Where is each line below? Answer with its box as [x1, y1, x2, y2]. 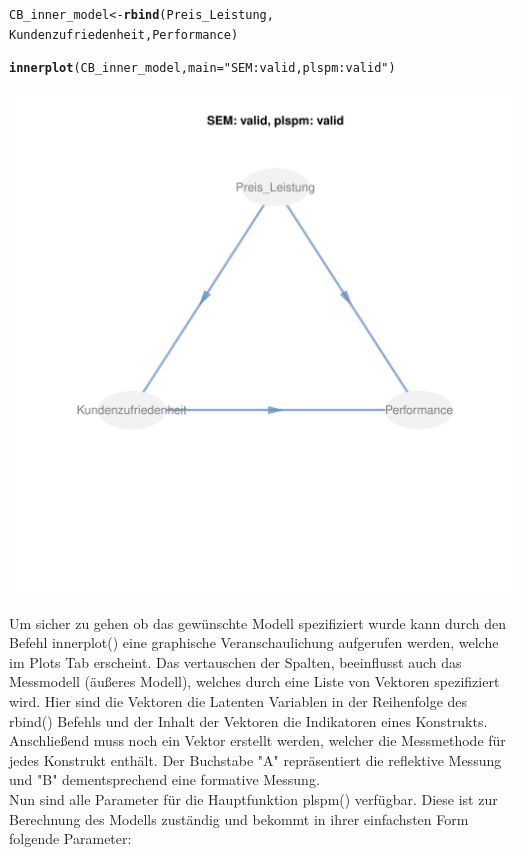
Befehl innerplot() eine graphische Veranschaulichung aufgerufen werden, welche [9, 632, 499, 653]
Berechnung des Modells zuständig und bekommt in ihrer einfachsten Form [9, 808, 469, 829]
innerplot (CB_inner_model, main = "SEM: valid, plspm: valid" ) [9, 61, 396, 76]
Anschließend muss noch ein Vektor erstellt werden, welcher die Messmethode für [9, 730, 506, 751]
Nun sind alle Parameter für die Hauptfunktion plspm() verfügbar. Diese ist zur [9, 788, 498, 809]
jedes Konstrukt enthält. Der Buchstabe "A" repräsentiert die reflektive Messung [9, 749, 502, 770]
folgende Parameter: [9, 828, 132, 849]
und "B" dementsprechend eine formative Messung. [9, 769, 320, 790]
